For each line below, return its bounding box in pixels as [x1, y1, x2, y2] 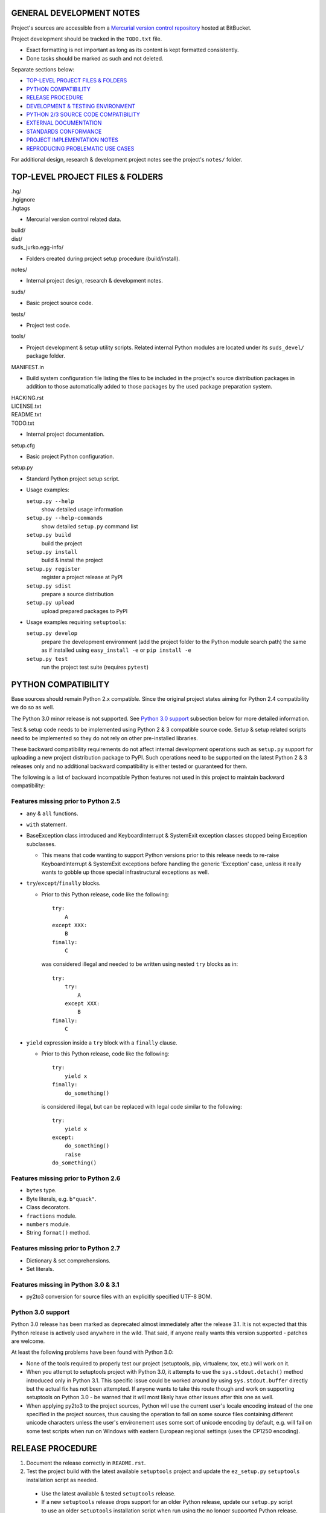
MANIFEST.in [11, 363, 45, 370]
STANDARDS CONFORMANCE [26, 128, 102, 135]
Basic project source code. [26, 300, 94, 307]
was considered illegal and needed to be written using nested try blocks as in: [41, 960, 238, 968]
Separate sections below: [11, 66, 75, 73]
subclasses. [26, 840, 56, 847]
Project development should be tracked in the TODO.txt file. [11, 35, 162, 42]
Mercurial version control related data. [26, 215, 122, 223]
